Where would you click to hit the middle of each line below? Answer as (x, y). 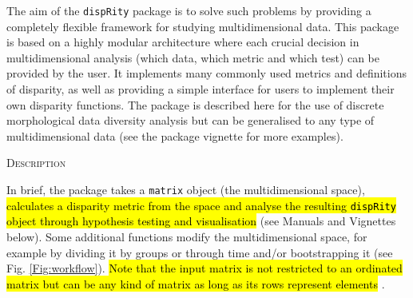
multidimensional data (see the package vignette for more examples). (175, 135)
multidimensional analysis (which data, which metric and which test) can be (193, 57)
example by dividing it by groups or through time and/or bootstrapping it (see (200, 252)
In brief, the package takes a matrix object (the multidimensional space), (186, 189)
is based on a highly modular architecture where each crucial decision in (183, 42)
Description (36, 163)
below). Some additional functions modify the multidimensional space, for (187, 236)
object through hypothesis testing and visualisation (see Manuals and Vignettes (201, 221)
